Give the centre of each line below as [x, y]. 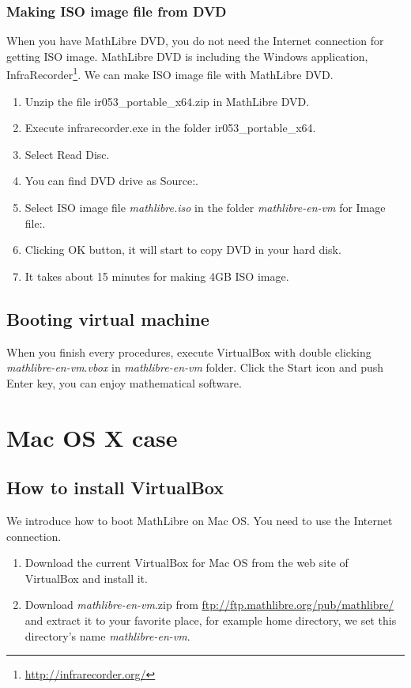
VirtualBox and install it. [86, 578]
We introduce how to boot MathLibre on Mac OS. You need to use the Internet [200, 520]
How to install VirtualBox [115, 488]
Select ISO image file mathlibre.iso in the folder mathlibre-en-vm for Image [205, 208]
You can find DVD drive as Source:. [111, 181]
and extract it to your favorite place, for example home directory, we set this [211, 620]
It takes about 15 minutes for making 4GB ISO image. [157, 276]
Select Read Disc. [67, 154]
